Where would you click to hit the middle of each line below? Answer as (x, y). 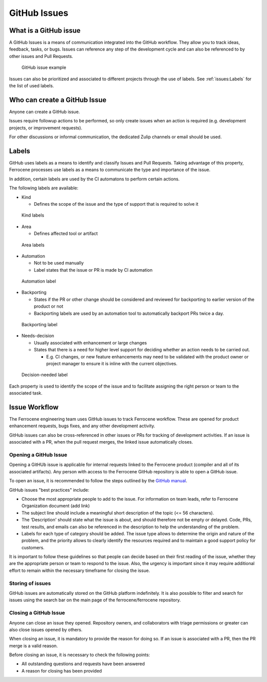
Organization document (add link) (56, 506)
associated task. (26, 393)
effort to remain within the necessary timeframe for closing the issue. (80, 570)
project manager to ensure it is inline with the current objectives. (112, 363)
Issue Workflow (34, 407)
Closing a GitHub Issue (37, 613)
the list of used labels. (32, 86)
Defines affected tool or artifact (66, 233)
